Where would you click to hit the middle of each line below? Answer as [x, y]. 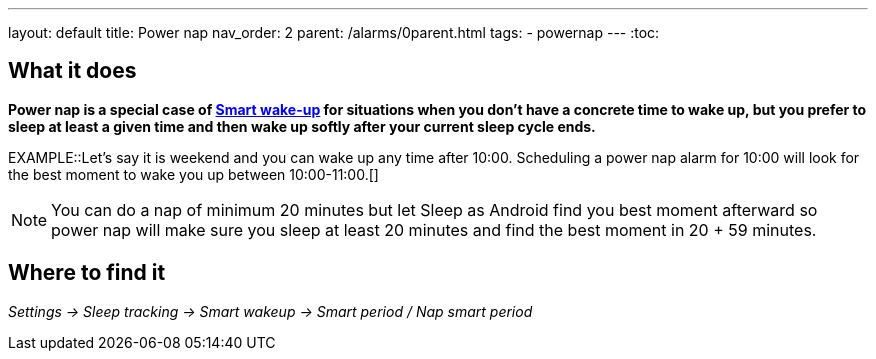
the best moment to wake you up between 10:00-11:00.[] [193, 174]
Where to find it [87, 273]
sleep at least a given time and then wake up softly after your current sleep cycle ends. [302, 126]
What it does [72, 71]
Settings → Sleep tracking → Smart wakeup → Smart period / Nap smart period [270, 311]
